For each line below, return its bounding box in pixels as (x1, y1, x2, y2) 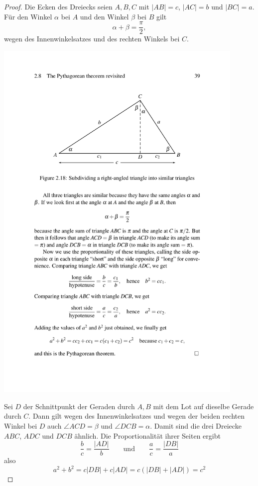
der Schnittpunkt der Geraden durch (23, 401, 135, 411)
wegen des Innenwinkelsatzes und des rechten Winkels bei (4, 33, 180, 44)
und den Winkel (80, 11, 129, 21)
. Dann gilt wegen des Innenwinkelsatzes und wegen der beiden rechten (28, 411, 245, 421)
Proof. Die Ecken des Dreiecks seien (4, 1, 113, 11)
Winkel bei (4, 420, 37, 431)
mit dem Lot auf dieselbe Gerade (153, 401, 254, 411)
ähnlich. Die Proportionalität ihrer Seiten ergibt (74, 430, 221, 441)
